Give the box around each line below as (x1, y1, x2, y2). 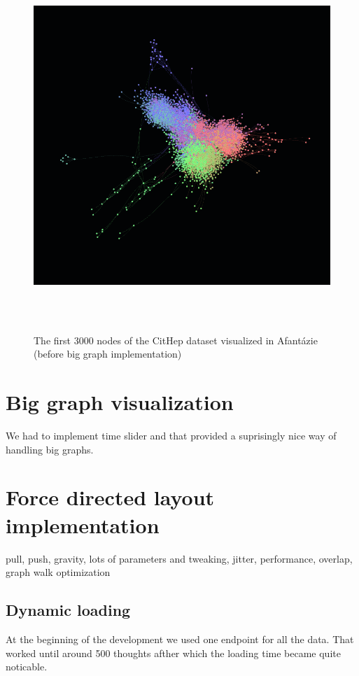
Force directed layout (6, 483, 215, 512)
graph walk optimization (6, 565, 111, 579)
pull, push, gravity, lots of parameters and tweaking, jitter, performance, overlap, (6, 551, 353, 565)
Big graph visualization (6, 388, 234, 416)
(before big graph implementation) (34, 346, 182, 361)
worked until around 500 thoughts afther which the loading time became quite (6, 645, 341, 660)
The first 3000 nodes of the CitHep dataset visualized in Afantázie (34, 332, 318, 347)
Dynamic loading (6, 599, 131, 621)
